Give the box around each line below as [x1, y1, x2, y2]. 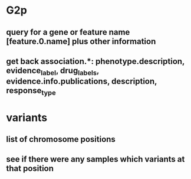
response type [6, 86, 56, 97]
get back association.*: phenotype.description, [6, 56, 185, 66]
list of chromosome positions [6, 134, 116, 144]
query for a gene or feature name [6, 27, 130, 37]
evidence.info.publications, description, [6, 76, 157, 86]
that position [6, 164, 54, 174]
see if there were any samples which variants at [6, 154, 185, 164]
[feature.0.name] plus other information [6, 36, 156, 46]
